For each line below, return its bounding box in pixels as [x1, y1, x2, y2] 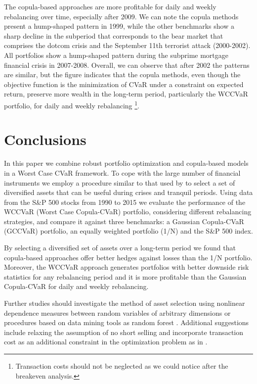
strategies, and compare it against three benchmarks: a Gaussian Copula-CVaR [4, 216, 244, 226]
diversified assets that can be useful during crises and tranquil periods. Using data [4, 187, 253, 197]
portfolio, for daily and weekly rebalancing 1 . [4, 98, 139, 110]
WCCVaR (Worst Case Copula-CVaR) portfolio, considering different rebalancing [4, 206, 252, 217]
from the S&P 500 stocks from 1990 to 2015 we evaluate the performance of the [4, 196, 246, 207]
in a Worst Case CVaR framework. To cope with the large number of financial [4, 167, 241, 178]
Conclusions [4, 129, 86, 149]
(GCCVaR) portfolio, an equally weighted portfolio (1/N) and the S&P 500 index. [4, 226, 253, 236]
